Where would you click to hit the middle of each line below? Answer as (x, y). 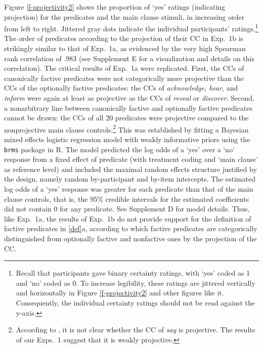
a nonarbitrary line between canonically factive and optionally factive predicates (128, 107)
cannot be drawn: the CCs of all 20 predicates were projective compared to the (126, 118)
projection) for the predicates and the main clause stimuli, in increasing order (124, 16)
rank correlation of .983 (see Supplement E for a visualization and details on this (129, 58)
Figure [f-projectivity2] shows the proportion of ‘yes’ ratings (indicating (115, 7)
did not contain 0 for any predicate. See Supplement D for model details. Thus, (127, 209)
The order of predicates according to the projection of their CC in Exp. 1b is (124, 38)
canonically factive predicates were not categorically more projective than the (124, 78)
